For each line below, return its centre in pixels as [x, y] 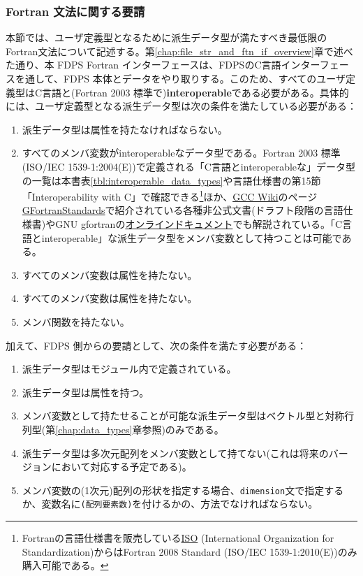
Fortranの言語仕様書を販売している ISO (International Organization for [178, 538]
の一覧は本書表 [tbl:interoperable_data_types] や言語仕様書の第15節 [171, 180]
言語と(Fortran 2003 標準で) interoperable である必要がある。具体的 [195, 92]
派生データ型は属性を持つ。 [86, 392]
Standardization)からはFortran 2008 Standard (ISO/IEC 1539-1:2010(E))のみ [190, 551]
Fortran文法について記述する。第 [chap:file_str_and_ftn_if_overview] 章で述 [175, 51]
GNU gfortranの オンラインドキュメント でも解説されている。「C [199, 224]
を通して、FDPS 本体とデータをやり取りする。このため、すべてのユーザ [180, 78]
